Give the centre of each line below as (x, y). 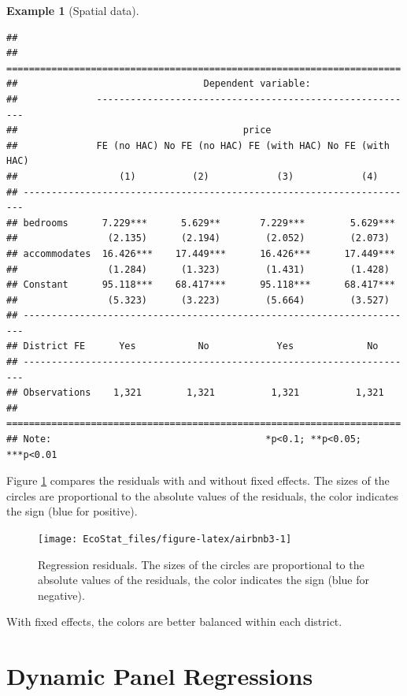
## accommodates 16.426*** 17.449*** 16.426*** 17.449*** (201, 253)
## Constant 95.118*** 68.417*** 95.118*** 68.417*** (201, 285)
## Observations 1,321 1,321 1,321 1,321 (195, 393)
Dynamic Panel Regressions (160, 676)
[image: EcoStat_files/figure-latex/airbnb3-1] (165, 539)
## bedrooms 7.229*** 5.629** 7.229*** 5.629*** (201, 223)
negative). (61, 595)
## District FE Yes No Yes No (192, 346)
